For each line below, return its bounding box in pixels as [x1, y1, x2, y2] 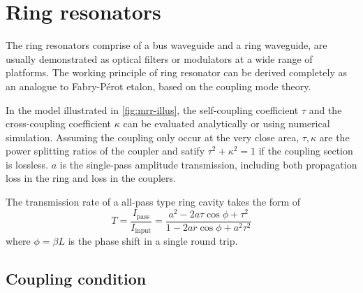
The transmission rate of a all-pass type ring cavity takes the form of [6, 194, 301, 209]
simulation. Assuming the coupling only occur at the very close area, [6, 129, 299, 144]
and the [309, 102, 342, 117]
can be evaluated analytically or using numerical [123, 116, 330, 131]
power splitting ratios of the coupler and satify [6, 143, 205, 158]
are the [319, 129, 350, 144]
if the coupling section [258, 143, 353, 158]
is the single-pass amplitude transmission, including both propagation [59, 157, 357, 171]
